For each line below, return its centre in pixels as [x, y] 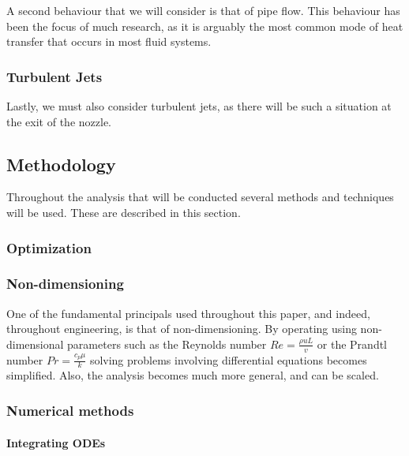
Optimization [49, 247]
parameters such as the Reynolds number [167, 344]
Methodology [61, 164]
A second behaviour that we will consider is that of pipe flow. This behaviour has [203, 10]
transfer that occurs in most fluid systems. [109, 41]
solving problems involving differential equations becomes [228, 359]
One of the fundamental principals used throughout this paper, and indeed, [188, 313]
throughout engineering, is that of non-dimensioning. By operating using [182, 329]
